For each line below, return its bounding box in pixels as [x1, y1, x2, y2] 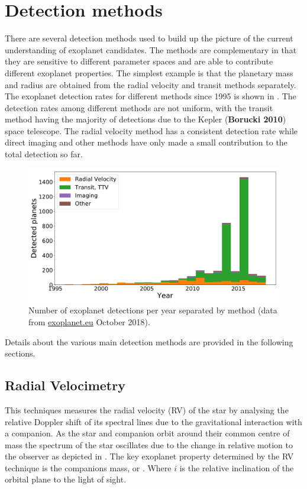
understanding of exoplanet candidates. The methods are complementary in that [5, 43, 297, 56]
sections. [5, 347, 35, 360]
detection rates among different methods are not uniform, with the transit [5, 101, 273, 114]
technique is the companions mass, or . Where [5, 461, 172, 474]
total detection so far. [5, 148, 83, 160]
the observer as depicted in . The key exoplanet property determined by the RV [5, 450, 294, 462]
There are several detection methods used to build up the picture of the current [5, 32, 293, 44]
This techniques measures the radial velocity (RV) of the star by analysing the [5, 403, 289, 416]
